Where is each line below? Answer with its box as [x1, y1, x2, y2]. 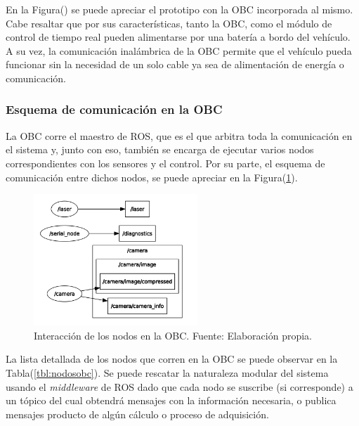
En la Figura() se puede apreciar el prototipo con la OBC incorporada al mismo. [6, 2, 353, 16]
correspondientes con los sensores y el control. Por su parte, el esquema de [6, 155, 325, 170]
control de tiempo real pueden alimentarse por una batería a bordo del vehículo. [6, 30, 351, 44]
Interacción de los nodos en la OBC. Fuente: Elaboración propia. [34, 328, 312, 342]
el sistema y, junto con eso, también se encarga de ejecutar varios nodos [6, 142, 314, 157]
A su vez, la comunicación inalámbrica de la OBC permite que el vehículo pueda [6, 43, 352, 58]
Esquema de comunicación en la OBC [6, 101, 223, 118]
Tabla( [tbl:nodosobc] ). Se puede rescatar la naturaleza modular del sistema [6, 366, 329, 380]
